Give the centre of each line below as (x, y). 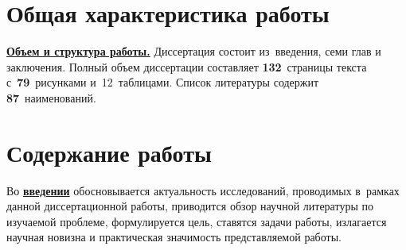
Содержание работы (109, 152)
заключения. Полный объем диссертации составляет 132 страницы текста (187, 66)
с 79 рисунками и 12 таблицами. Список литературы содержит (163, 82)
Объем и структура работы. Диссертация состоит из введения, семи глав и (194, 51)
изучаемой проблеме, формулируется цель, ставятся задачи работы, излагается (197, 221)
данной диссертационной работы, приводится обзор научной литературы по (190, 206)
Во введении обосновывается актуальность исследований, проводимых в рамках (203, 190)
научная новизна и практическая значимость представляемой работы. (174, 237)
